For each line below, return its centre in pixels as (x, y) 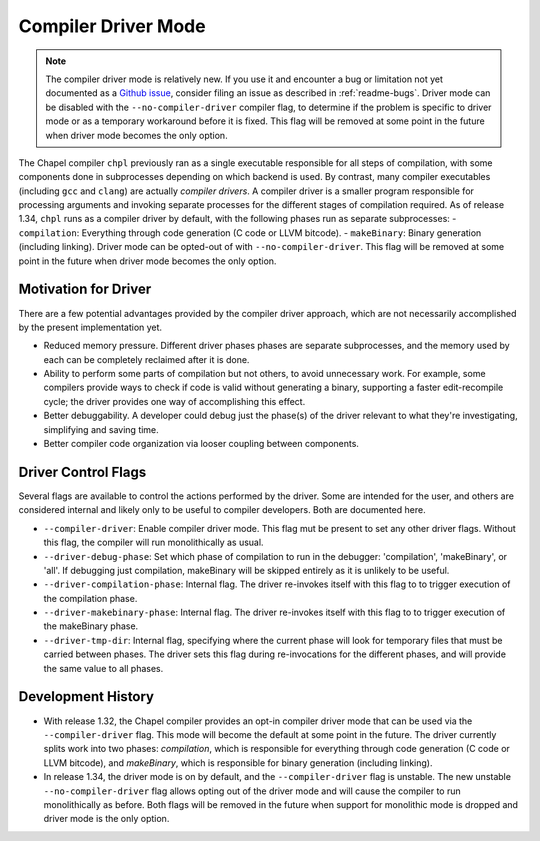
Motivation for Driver (85, 289)
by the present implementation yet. (90, 327)
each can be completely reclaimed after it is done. (146, 359)
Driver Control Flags (82, 471)
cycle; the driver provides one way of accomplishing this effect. (174, 401)
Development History (86, 696)
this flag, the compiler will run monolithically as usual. (153, 542)
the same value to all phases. (103, 668)
